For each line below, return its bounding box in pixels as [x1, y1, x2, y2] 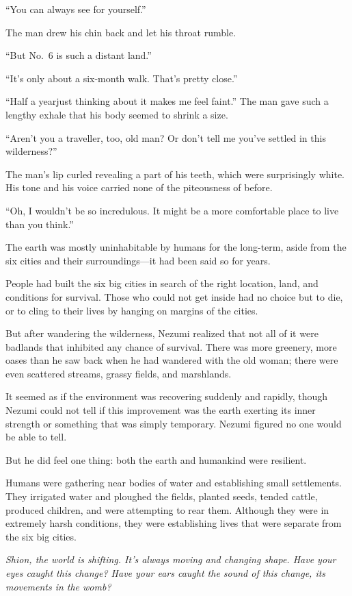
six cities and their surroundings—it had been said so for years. [5, 253, 271, 267]
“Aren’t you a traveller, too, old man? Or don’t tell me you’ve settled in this [5, 130, 326, 145]
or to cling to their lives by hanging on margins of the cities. [5, 303, 258, 317]
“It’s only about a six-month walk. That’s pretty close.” [5, 71, 238, 85]
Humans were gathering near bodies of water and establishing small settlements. [5, 475, 342, 490]
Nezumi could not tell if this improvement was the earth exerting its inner [5, 403, 316, 417]
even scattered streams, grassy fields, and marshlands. [5, 366, 232, 380]
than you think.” [5, 216, 74, 231]
